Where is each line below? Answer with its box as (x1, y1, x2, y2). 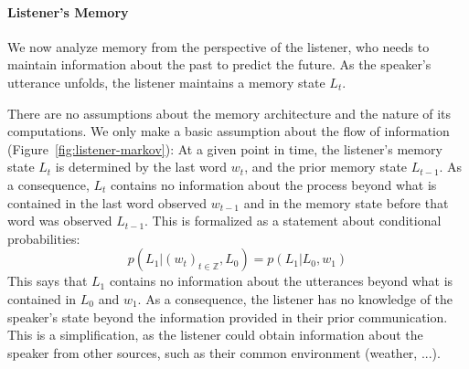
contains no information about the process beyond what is (111, 174, 437, 194)
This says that (7, 271, 88, 290)
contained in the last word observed (7, 193, 208, 212)
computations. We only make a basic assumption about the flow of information (7, 121, 450, 141)
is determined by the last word (55, 157, 228, 176)
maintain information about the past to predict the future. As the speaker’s (7, 55, 432, 74)
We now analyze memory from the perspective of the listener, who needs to (7, 37, 430, 56)
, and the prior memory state (244, 157, 408, 176)
